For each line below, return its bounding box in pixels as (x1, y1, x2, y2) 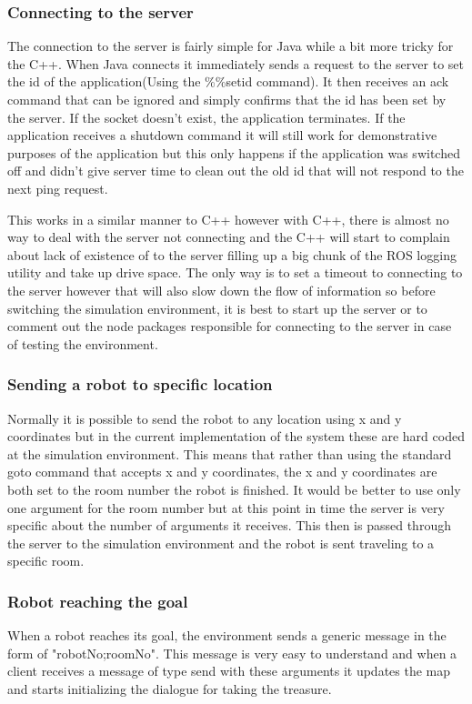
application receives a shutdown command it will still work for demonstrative (7, 126, 437, 145)
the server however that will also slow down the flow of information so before (7, 280, 436, 299)
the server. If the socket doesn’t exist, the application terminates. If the (7, 107, 406, 126)
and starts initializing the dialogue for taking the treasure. (7, 679, 332, 698)
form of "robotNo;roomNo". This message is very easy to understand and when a (7, 643, 457, 662)
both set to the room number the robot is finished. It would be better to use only (7, 479, 461, 498)
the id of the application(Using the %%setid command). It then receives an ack (7, 72, 449, 91)
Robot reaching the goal (7, 589, 188, 612)
